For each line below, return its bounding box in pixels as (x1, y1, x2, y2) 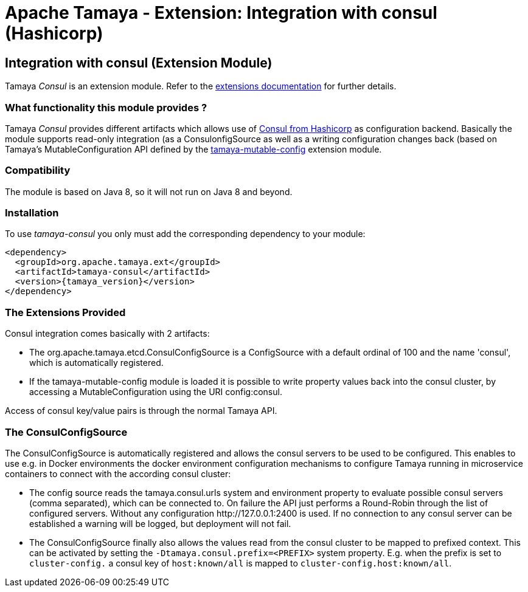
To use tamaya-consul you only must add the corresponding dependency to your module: (5, 229, 366, 239)
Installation (5, 207, 59, 219)
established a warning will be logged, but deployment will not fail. (29, 518, 291, 529)
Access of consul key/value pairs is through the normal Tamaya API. (5, 405, 277, 416)
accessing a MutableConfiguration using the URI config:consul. (29, 387, 282, 398)
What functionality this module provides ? (5, 101, 207, 114)
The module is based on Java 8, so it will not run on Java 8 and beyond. (5, 186, 293, 197)
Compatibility (5, 164, 71, 177)
